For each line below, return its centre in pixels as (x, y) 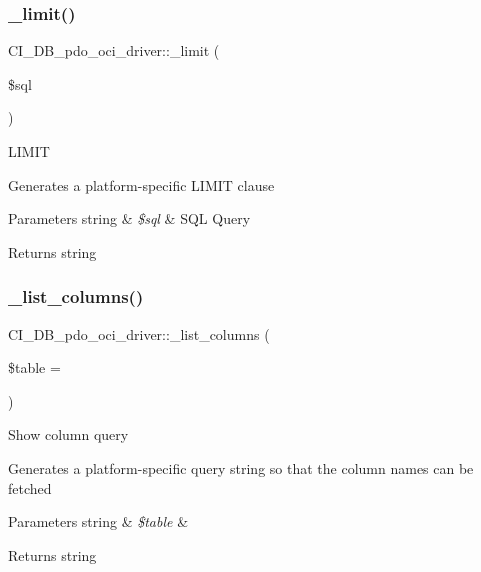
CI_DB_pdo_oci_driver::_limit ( (114, 50)
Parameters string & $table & (98, 521)
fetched (30, 487)
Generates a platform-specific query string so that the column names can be (241, 467)
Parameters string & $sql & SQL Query (129, 218)
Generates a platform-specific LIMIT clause (141, 184)
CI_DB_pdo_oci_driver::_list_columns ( (139, 333)
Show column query (68, 434)
